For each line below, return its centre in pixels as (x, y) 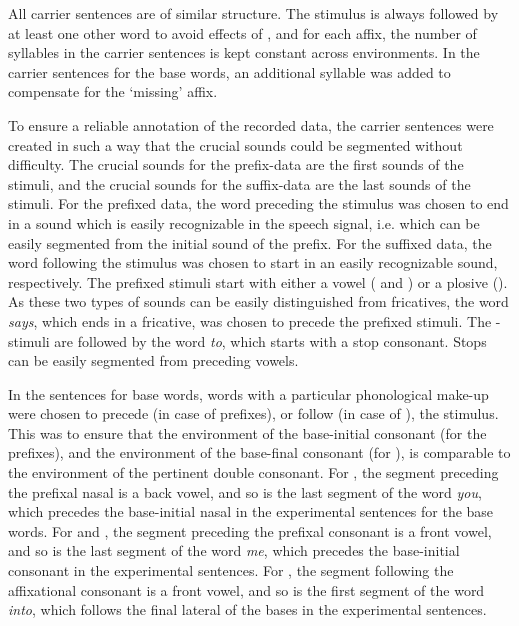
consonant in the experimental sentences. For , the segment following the (231, 570)
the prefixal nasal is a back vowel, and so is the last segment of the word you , (245, 491)
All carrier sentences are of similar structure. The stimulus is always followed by (253, 13)
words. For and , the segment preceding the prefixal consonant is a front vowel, (250, 530)
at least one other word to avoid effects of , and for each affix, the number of (242, 32)
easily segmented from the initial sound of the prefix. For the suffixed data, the (250, 242)
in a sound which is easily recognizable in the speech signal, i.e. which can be (244, 222)
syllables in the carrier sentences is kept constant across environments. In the (244, 52)
